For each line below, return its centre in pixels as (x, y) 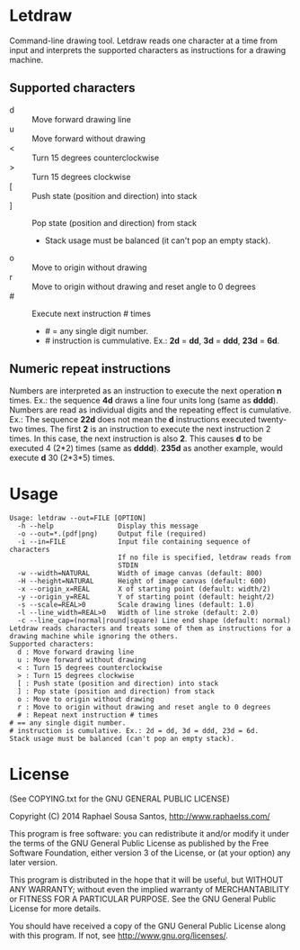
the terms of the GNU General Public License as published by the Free (139, 844)
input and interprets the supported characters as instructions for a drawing (148, 50)
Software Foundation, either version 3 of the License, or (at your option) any (150, 853)
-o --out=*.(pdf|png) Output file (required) (112, 534)
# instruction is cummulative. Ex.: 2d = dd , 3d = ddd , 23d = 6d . (162, 340)
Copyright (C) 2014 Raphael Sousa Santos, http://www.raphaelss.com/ (140, 817)
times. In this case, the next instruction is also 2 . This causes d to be (136, 439)
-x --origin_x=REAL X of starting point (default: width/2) (144, 589)
